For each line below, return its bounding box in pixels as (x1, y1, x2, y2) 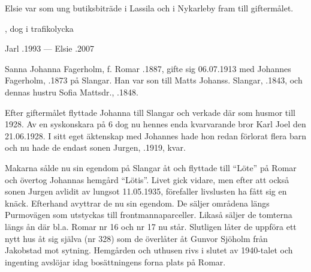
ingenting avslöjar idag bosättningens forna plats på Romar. (5, 255, 226, 268)
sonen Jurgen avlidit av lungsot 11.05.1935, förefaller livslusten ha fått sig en (5, 185, 287, 198)
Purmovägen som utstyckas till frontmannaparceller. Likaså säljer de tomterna (5, 208, 292, 221)
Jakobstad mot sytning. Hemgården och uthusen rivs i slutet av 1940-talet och (5, 244, 293, 256)
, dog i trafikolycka (5, 22, 74, 34)
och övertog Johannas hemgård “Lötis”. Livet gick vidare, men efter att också (5, 173, 289, 186)
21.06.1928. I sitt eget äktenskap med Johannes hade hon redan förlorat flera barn (5, 129, 307, 142)
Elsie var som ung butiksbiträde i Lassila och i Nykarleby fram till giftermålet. (5, 2, 294, 14)
